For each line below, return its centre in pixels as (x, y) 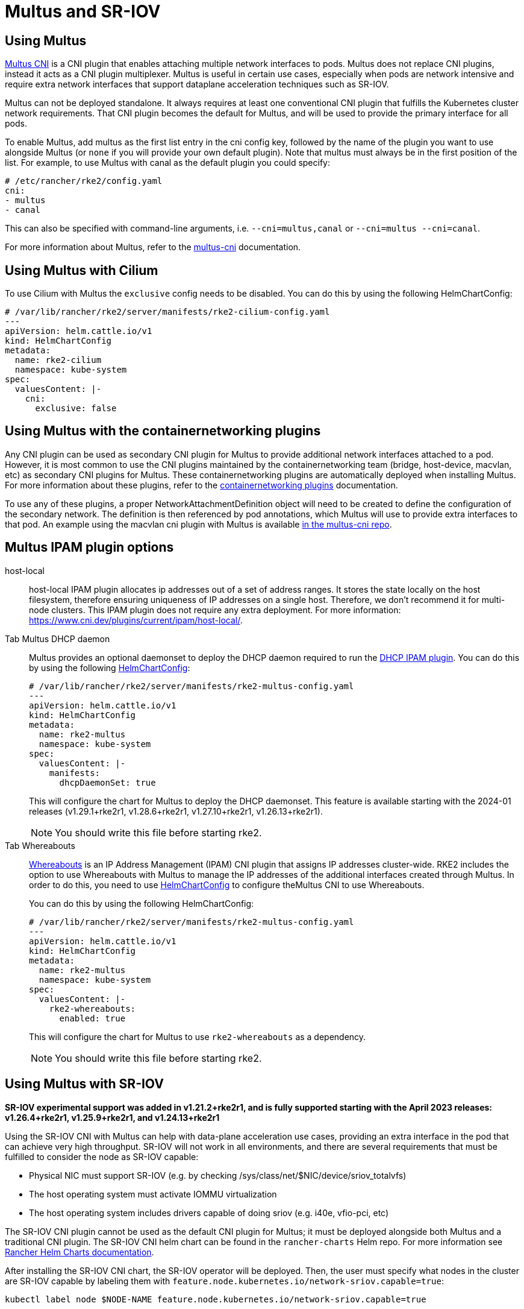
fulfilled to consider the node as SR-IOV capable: (102, 1156)
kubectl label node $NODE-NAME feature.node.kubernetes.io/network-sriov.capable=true (216, 1299)
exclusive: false (76, 408)
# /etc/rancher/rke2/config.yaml (84, 181)
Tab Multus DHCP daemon (58, 639)
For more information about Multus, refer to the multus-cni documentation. (153, 247)
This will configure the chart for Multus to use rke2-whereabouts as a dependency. (198, 1036)
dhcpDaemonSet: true (108, 782)
